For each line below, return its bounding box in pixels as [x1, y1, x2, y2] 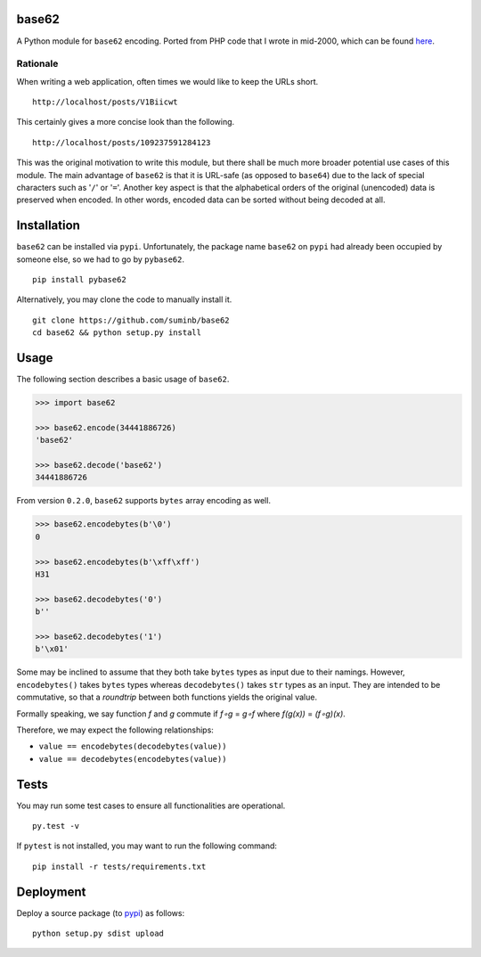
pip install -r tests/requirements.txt [32, 861, 207, 871]
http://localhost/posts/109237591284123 [32, 137, 211, 147]
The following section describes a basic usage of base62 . [16, 374, 230, 385]
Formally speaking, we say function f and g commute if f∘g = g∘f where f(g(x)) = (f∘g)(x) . [16, 708, 346, 719]
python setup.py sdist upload [32, 928, 165, 939]
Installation [16, 218, 80, 233]
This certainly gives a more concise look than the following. [16, 117, 235, 127]
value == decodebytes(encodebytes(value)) [38, 754, 227, 764]
